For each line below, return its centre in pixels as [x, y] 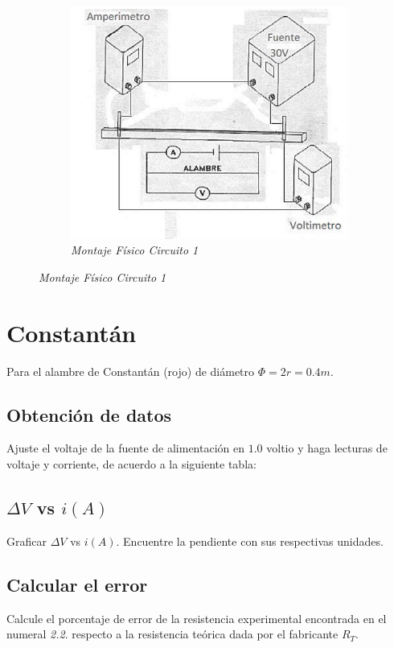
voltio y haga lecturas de [327, 448]
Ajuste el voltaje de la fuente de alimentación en [126, 448]
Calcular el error [77, 584]
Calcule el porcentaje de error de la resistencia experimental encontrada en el [197, 618]
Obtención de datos [89, 414]
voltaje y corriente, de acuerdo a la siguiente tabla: [131, 464]
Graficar [27, 541]
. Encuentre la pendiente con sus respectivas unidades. [250, 541]
